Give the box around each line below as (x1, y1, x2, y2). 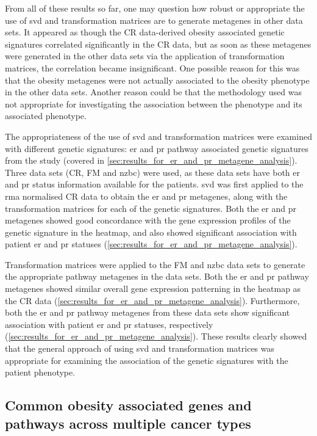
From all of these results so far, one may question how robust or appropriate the (5, 2, 305, 14)
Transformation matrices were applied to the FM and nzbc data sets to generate (5, 258, 305, 271)
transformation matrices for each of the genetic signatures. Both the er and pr (5, 202, 296, 214)
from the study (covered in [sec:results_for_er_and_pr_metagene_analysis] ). (5, 154, 297, 167)
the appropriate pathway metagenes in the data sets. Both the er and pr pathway (5, 270, 309, 283)
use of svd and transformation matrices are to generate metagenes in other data (5, 13, 303, 26)
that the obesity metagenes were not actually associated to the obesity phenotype (5, 73, 310, 86)
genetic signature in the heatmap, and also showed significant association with (5, 225, 297, 238)
